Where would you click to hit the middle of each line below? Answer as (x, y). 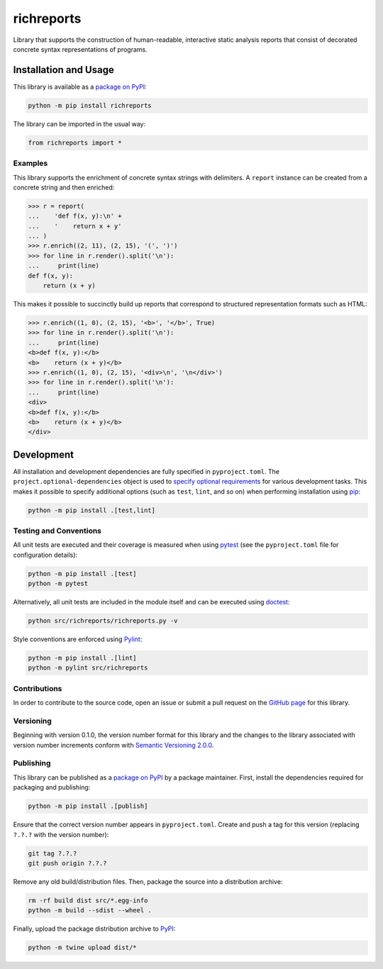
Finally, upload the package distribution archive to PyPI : (94, 929)
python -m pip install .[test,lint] (92, 510)
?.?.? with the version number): (61, 834)
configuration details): (45, 555)
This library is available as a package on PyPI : (80, 87)
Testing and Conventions (57, 531)
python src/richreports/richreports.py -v (103, 621)
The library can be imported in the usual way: (79, 123)
